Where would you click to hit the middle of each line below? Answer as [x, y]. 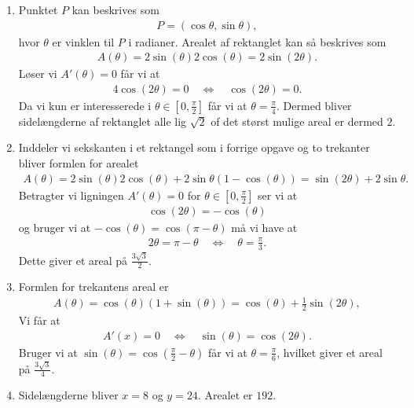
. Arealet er [225, 395]
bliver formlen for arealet [79, 163]
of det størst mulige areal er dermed [297, 121]
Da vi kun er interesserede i [85, 105]
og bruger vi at [55, 227]
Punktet [38, 9]
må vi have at [264, 227]
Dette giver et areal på [73, 260]
